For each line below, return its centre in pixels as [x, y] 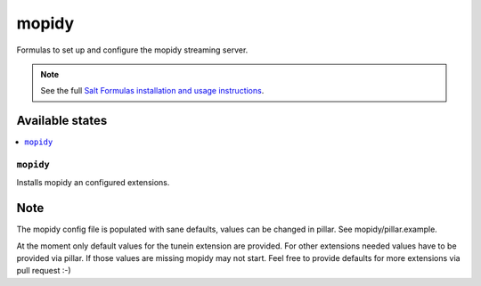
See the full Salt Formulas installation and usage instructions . [152, 91]
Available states [62, 121]
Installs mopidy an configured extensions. [93, 183]
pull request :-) [44, 271]
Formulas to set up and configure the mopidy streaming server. [132, 50]
